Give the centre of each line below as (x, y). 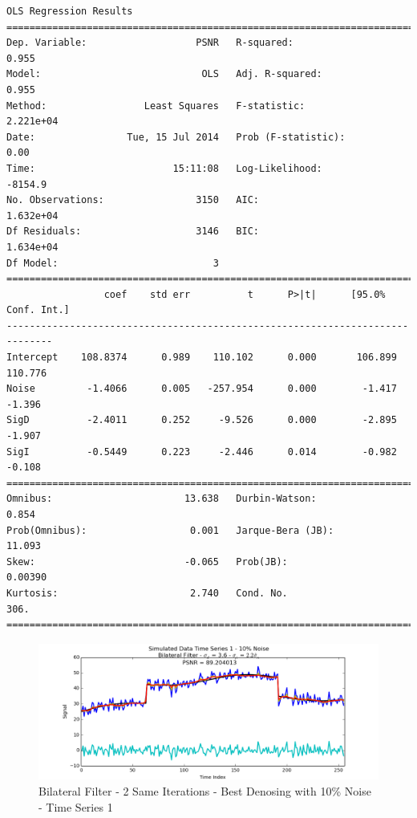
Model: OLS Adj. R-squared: (164, 74)
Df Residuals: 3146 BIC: (133, 232)
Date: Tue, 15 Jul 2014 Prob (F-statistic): (176, 137)
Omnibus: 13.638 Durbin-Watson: (162, 499)
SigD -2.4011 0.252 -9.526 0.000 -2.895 (202, 420)
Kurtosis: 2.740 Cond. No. (147, 593)
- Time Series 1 (76, 806)
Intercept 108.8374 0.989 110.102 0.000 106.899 (202, 358)
